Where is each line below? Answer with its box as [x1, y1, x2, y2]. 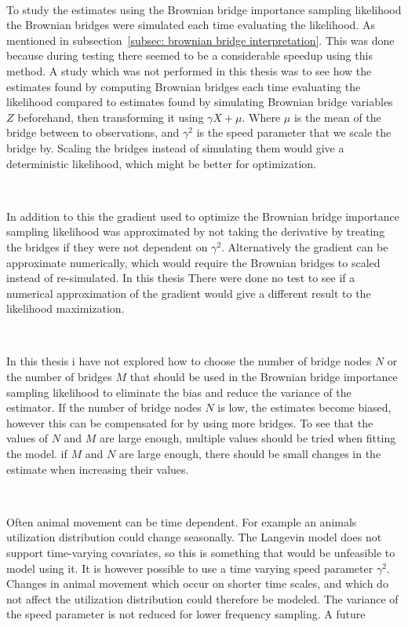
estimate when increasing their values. [6, 460, 189, 477]
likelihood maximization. [6, 300, 125, 317]
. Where [242, 108, 281, 125]
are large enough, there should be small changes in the [118, 445, 381, 462]
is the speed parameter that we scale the [196, 124, 392, 141]
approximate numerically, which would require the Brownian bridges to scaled [6, 254, 381, 270]
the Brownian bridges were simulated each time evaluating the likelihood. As [6, 16, 375, 33]
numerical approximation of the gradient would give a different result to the [6, 284, 371, 301]
